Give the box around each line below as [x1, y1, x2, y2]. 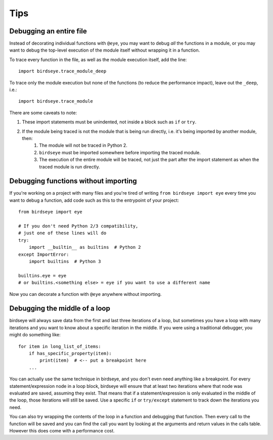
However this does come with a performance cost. [9, 427, 115, 433]
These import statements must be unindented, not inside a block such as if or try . [22, 119, 197, 125]
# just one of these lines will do [18, 230, 107, 236]
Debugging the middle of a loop [9, 304, 111, 313]
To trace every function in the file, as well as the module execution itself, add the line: [9, 56, 187, 63]
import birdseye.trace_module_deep [18, 68, 107, 74]
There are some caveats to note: [9, 109, 77, 116]
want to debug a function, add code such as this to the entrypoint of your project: [9, 197, 179, 203]
